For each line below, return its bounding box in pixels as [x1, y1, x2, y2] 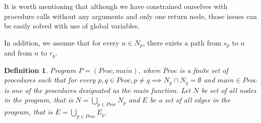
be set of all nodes [201, 84, 256, 95]
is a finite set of [179, 64, 228, 75]
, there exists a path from [143, 37, 221, 47]
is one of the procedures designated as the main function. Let [4, 84, 191, 95]
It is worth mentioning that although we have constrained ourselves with [4, 1, 227, 11]
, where [138, 64, 161, 75]
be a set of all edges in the [150, 94, 230, 105]
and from [4, 47, 32, 58]
